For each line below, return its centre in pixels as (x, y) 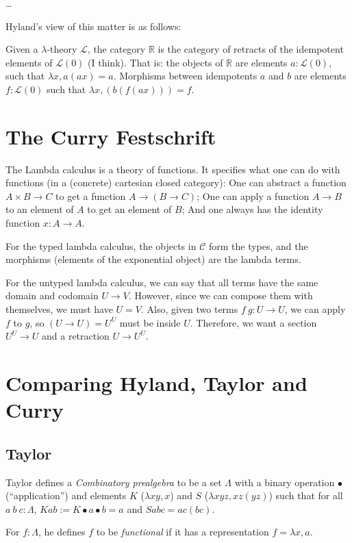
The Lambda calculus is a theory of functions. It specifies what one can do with (173, 169)
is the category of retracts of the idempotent (251, 49)
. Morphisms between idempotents (185, 76)
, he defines (62, 532)
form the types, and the (258, 245)
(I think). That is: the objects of (155, 62)
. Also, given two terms (189, 309)
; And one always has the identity (252, 209)
